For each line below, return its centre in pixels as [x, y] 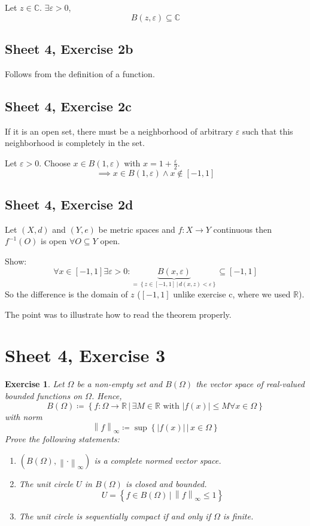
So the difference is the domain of [66, 294]
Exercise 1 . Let [35, 384]
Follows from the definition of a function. [80, 73]
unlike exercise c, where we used [232, 294]
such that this [268, 131]
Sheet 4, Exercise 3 [85, 355]
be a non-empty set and [120, 384]
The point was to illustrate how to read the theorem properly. [118, 314]
